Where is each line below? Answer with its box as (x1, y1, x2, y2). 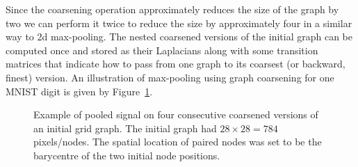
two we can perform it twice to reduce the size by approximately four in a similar (6, 15, 352, 30)
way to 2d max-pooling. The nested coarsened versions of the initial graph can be (6, 29, 352, 44)
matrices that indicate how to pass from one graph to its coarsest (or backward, (6, 56, 345, 71)
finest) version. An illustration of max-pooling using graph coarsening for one (6, 70, 334, 84)
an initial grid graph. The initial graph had (33, 120, 217, 135)
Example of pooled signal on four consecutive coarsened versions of (33, 107, 318, 122)
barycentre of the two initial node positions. (33, 148, 220, 162)
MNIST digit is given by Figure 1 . (6, 83, 153, 98)
